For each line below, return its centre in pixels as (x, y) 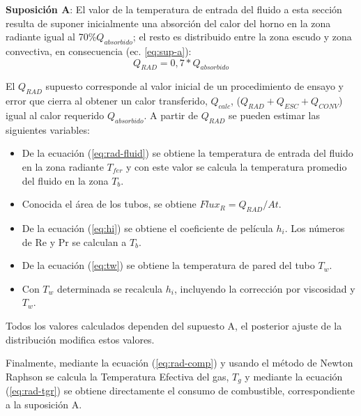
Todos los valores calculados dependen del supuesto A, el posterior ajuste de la (174, 325)
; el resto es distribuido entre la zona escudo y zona (242, 37)
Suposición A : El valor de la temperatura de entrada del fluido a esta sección (174, 9)
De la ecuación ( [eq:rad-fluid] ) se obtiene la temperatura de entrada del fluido (187, 153)
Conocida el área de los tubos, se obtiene (109, 204)
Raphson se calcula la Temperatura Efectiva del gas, (117, 376)
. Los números (315, 228)
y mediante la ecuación (294, 376)
